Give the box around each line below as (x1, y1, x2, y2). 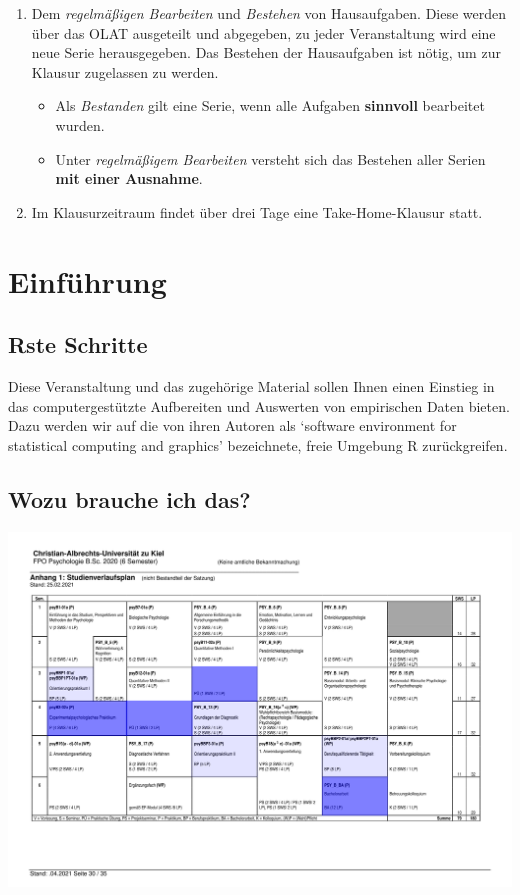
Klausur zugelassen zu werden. (31, 61, 219, 82)
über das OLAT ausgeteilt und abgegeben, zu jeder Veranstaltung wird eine (31, 22, 496, 43)
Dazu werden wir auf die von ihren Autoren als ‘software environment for (8, 415, 457, 436)
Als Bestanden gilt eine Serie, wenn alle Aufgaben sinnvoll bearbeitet (55, 95, 485, 116)
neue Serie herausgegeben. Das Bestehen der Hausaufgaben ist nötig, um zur (31, 42, 501, 63)
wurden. (55, 114, 105, 135)
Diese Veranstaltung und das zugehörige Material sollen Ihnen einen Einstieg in (8, 375, 495, 396)
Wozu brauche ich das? (8, 483, 251, 514)
